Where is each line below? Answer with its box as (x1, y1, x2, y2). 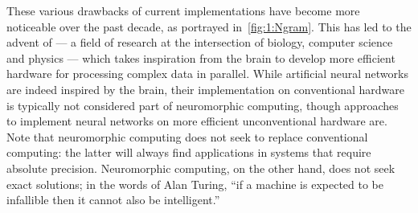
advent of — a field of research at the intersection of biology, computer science (6, 34, 393, 51)
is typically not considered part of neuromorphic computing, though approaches (6, 96, 399, 113)
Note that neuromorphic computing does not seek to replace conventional (6, 128, 368, 145)
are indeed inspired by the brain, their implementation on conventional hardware (6, 80, 405, 97)
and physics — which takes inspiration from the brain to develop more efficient (6, 49, 395, 66)
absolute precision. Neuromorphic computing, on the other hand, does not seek (6, 159, 395, 176)
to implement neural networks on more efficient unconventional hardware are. (6, 113, 387, 129)
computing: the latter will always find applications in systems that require (6, 144, 371, 161)
